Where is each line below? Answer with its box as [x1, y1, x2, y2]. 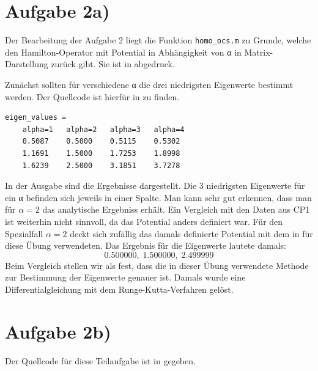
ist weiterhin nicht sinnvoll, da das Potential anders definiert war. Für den [5, 215, 283, 227]
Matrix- [244, 45, 273, 58]
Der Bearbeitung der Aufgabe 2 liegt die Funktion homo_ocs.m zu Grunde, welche [5, 34, 311, 46]
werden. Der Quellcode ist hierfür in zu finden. [5, 90, 180, 103]
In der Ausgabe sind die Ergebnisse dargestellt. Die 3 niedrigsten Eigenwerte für [5, 179, 305, 192]
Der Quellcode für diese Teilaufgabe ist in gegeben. [5, 354, 196, 367]
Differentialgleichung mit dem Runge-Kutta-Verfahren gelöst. [5, 282, 234, 295]
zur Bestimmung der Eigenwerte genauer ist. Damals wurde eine [5, 271, 246, 284]
